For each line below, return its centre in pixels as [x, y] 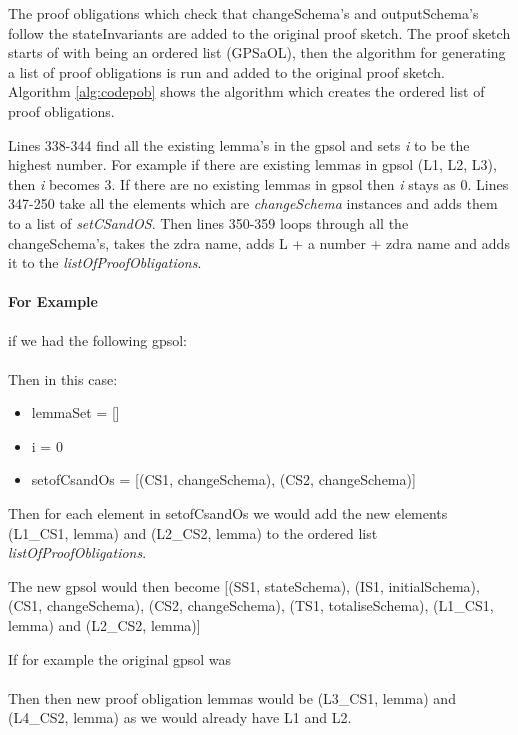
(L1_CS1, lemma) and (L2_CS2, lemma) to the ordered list [193, 532]
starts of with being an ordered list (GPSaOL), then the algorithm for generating [257, 52]
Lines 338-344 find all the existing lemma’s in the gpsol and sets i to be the [239, 144]
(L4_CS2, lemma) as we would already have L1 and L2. [180, 717]
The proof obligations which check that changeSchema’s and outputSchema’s [243, 13]
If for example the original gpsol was [120, 658]
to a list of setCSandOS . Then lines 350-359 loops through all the [208, 222]
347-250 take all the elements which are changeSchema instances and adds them [253, 203]
